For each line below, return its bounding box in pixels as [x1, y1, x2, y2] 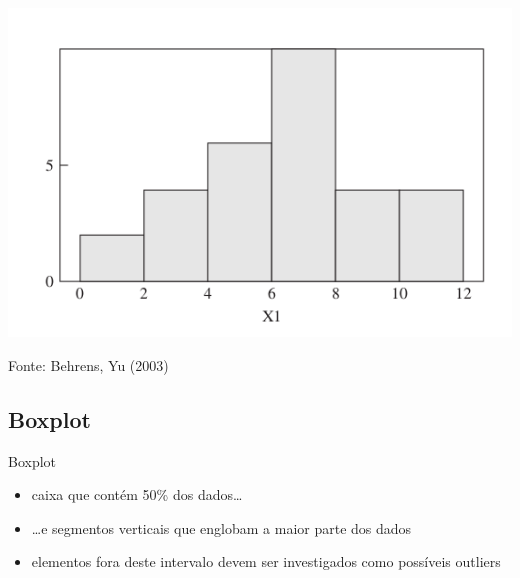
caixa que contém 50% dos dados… [31, 484, 243, 505]
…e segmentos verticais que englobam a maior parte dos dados [31, 517, 412, 538]
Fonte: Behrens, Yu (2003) [8, 354, 169, 375]
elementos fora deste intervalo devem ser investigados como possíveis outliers [31, 551, 501, 572]
